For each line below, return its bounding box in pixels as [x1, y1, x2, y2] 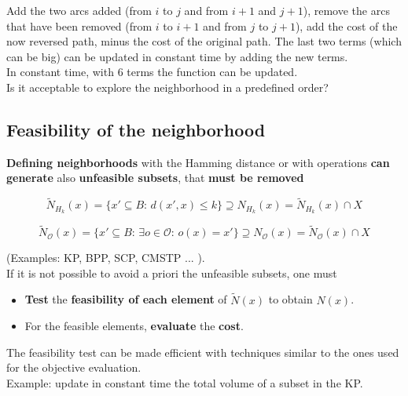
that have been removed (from [6, 17, 153, 34]
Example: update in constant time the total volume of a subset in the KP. [6, 375, 363, 391]
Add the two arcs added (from [6, 2, 152, 18]
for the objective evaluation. [6, 359, 142, 376]
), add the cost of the [295, 17, 398, 34]
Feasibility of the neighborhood [6, 117, 266, 141]
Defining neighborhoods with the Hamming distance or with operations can [6, 154, 390, 170]
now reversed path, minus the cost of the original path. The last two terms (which [6, 33, 402, 49]
